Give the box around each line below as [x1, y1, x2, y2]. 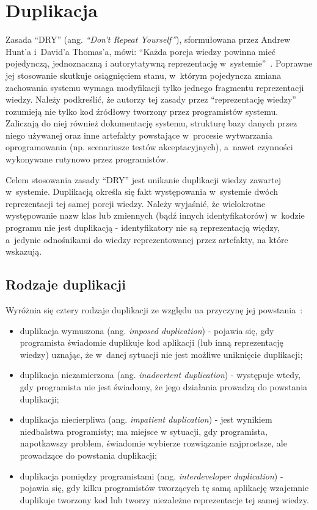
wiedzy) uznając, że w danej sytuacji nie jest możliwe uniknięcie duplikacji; [20, 348, 303, 360]
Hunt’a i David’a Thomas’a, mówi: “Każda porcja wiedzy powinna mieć [5, 45, 276, 57]
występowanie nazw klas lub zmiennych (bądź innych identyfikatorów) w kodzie [5, 209, 305, 222]
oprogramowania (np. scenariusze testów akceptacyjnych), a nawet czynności [5, 140, 293, 153]
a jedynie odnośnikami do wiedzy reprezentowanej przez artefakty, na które [5, 233, 288, 246]
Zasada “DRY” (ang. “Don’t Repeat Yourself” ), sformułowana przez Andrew [5, 33, 291, 46]
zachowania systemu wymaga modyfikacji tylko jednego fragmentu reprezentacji [5, 81, 304, 93]
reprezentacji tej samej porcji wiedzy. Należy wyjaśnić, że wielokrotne [5, 197, 266, 209]
